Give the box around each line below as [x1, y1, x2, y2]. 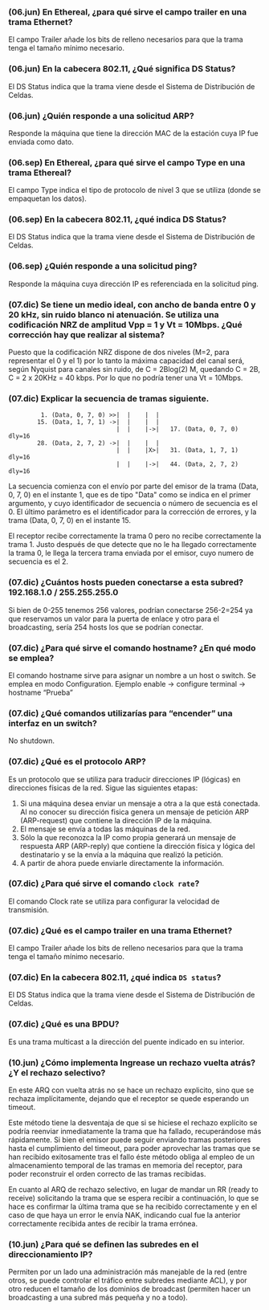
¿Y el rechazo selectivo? [8, 1067, 106, 1078]
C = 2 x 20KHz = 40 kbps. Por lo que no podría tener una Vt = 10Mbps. [8, 373, 243, 383]
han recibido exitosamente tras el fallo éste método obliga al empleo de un [8, 1152, 255, 1162]
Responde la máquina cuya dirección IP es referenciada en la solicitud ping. [8, 279, 259, 288]
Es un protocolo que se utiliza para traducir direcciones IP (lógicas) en [8, 774, 241, 784]
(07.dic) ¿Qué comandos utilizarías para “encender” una [8, 708, 233, 719]
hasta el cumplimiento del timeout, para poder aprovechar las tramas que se [8, 1144, 261, 1153]
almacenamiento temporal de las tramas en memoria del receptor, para [8, 1161, 243, 1170]
